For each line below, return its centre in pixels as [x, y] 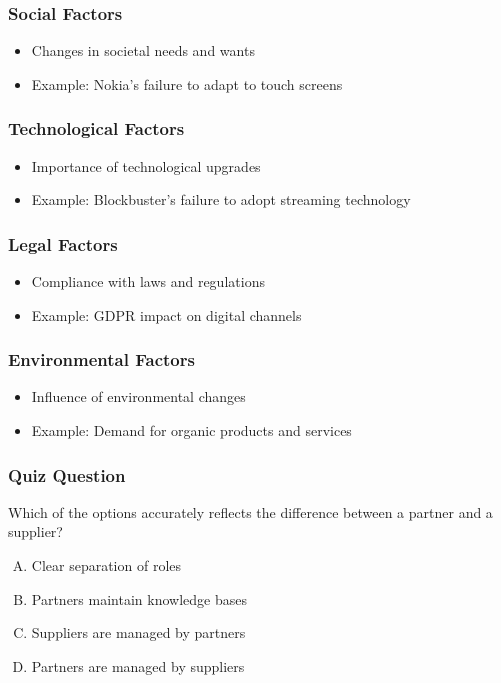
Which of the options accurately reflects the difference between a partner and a [250, 511]
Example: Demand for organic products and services [191, 430]
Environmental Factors [101, 359]
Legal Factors [63, 243]
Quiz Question [67, 474]
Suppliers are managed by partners [138, 632]
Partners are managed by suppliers [138, 665]
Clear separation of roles [106, 565]
